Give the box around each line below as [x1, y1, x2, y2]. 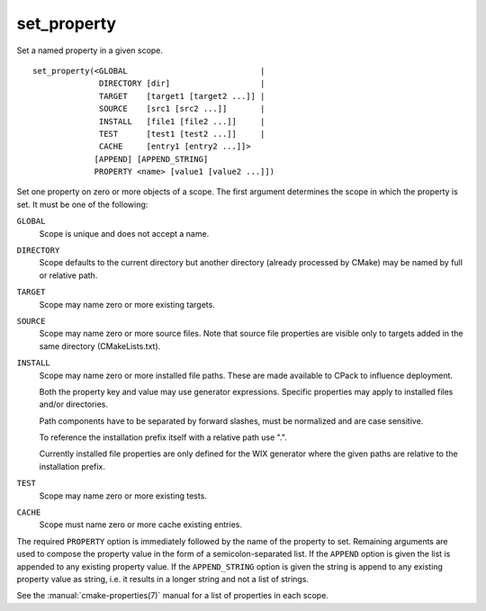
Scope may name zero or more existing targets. [39, 299, 215, 310]
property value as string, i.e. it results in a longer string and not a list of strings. [16, 574, 310, 584]
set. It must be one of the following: [16, 199, 148, 210]
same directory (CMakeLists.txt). [39, 340, 161, 351]
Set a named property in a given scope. [16, 45, 164, 56]
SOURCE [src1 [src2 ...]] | [99, 103, 265, 114]
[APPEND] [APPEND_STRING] [94, 154, 209, 164]
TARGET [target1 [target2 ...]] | [99, 91, 265, 101]
